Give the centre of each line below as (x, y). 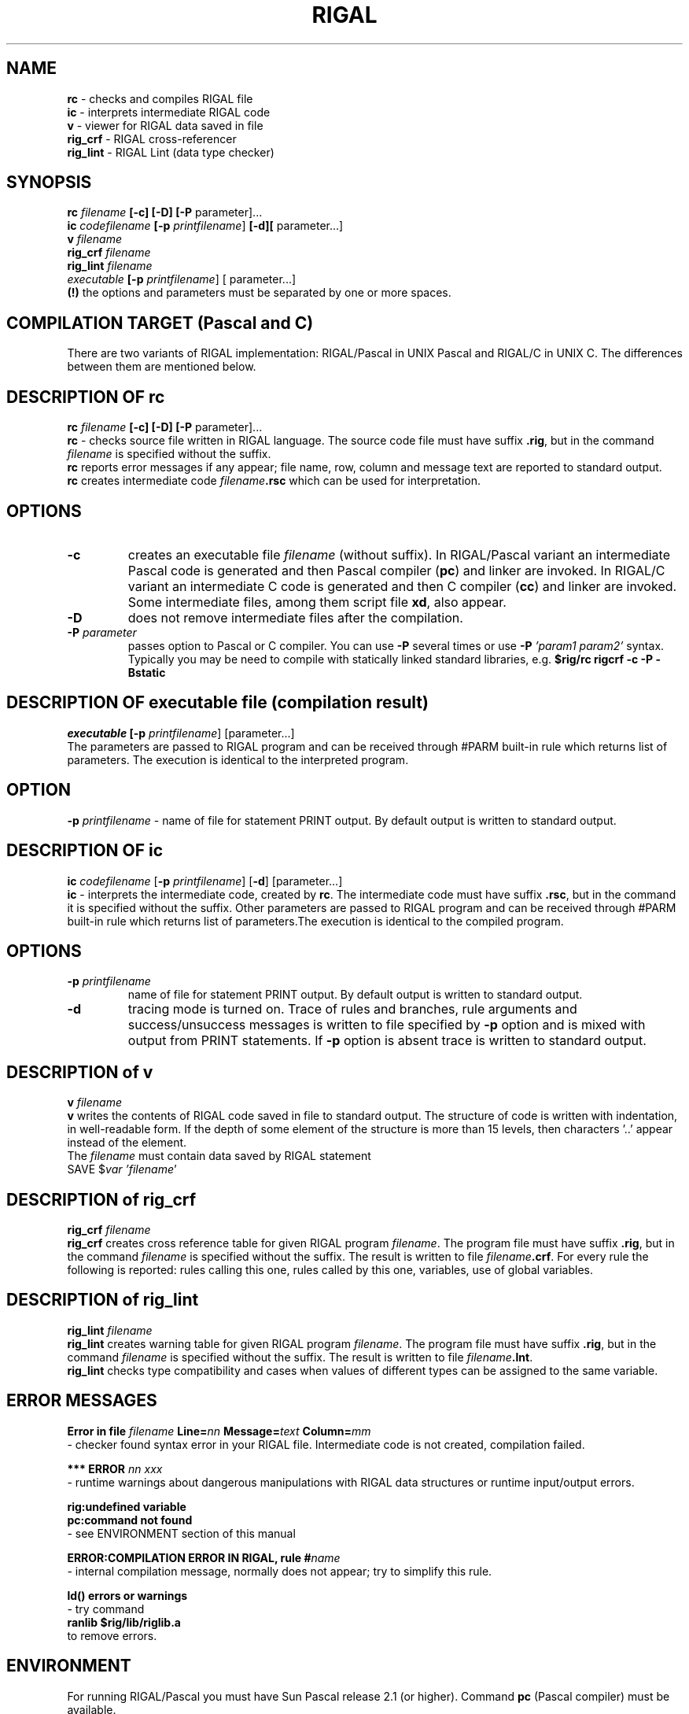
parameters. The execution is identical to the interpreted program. (238, 759)
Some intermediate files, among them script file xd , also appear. (317, 602)
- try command (106, 1609)
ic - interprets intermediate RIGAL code (169, 112)
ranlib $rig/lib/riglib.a (124, 1622)
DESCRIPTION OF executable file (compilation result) (217, 703)
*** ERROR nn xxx (115, 1468)
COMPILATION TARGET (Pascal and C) (160, 323)
